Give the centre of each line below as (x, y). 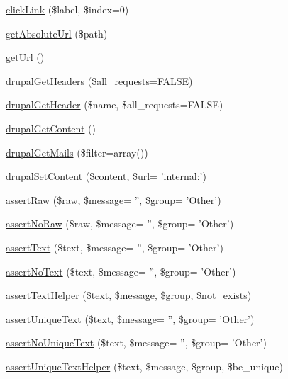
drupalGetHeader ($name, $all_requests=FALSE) (115, 104)
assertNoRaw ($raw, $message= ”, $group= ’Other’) (120, 224)
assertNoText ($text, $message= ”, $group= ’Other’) (121, 271)
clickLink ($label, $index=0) (67, 9)
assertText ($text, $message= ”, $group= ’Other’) (115, 247)
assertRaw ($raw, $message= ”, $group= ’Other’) (113, 199)
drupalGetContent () (51, 128)
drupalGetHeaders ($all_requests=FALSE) (99, 80)
